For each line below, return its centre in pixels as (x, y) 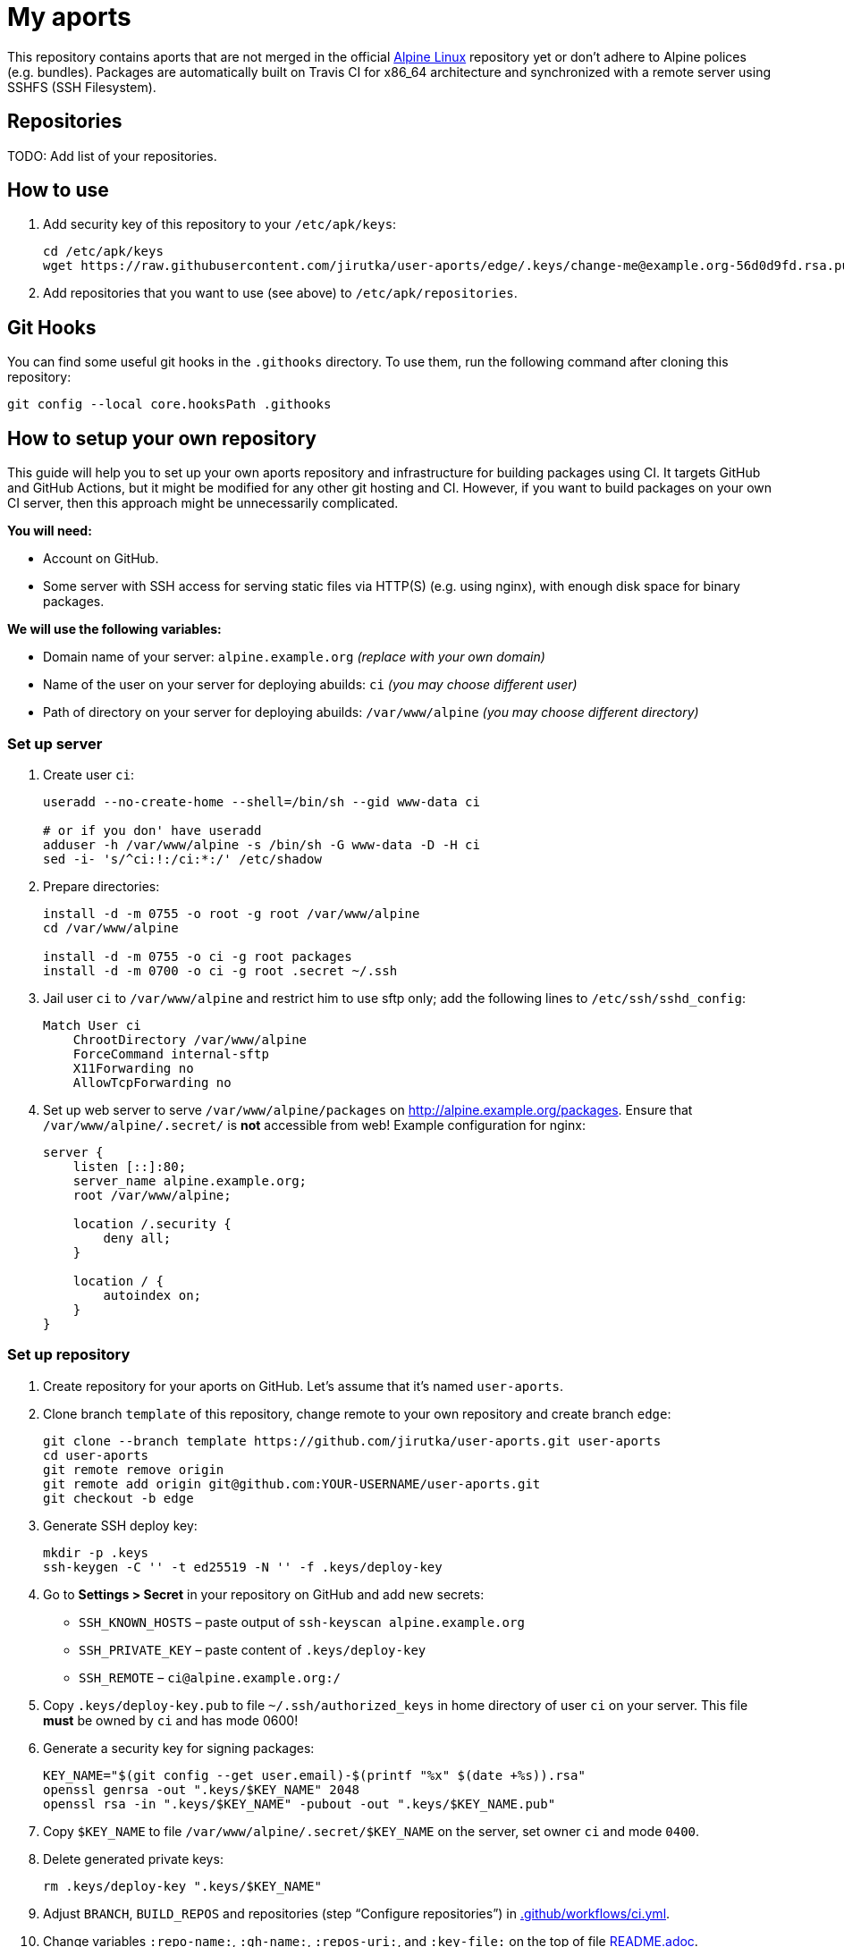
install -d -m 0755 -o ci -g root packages (198, 956)
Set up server (55, 743)
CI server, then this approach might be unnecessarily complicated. (203, 503)
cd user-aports (96, 1455)
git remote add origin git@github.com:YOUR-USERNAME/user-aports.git (292, 1483)
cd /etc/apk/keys (103, 252)
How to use (58, 190)
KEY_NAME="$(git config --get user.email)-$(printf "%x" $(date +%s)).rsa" (314, 1775)
